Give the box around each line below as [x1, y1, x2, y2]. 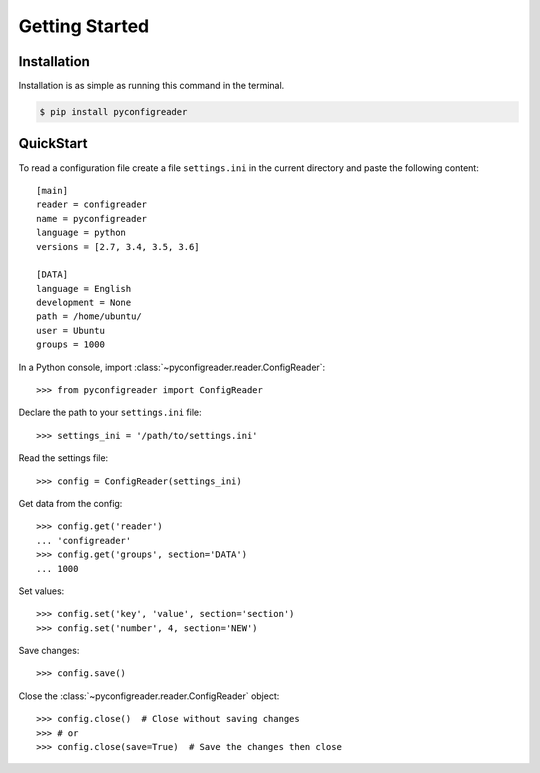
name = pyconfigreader [36, 213, 148, 224]
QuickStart [18, 135, 89, 152]
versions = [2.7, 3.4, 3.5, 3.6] [36, 241, 200, 252]
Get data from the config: [18, 497, 123, 509]
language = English [36, 283, 132, 294]
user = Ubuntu [36, 325, 105, 336]
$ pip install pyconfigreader [39, 106, 188, 118]
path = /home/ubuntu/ [36, 311, 142, 322]
